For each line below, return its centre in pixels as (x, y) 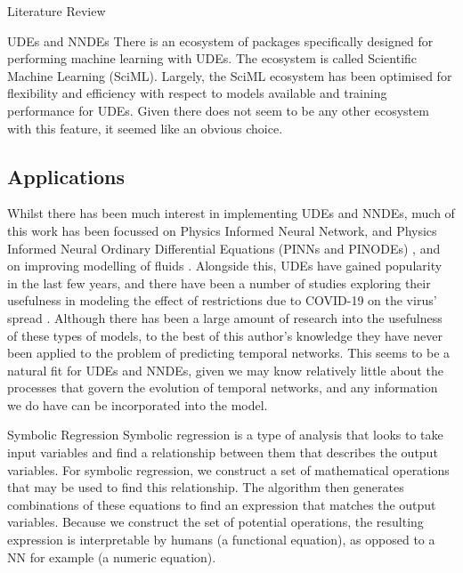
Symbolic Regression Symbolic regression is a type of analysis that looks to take (225, 435)
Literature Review (57, 11)
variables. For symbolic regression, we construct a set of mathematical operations (228, 469)
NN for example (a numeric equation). (112, 557)
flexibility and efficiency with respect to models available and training (197, 93)
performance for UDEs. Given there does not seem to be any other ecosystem (218, 110)
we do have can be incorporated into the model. (138, 404)
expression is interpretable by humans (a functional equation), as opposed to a (221, 540)
